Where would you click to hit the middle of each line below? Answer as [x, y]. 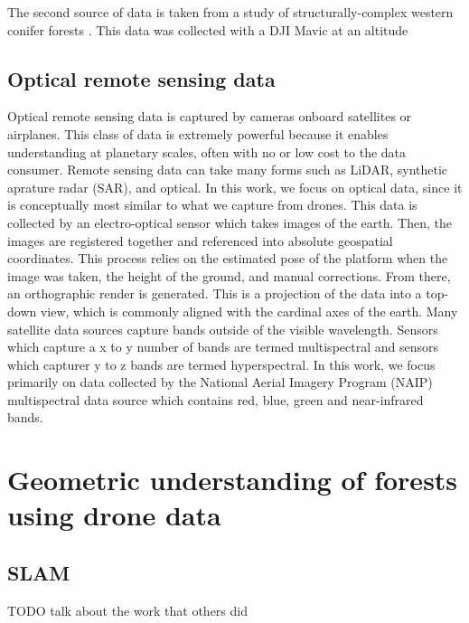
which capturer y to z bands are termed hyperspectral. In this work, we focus [221, 364]
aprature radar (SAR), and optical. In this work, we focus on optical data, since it [235, 187]
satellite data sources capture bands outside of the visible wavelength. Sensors [223, 329]
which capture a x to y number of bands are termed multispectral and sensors [223, 347]
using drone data [114, 515]
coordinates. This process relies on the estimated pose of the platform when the [228, 258]
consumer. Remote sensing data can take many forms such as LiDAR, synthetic [228, 170]
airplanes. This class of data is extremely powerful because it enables [198, 133]
